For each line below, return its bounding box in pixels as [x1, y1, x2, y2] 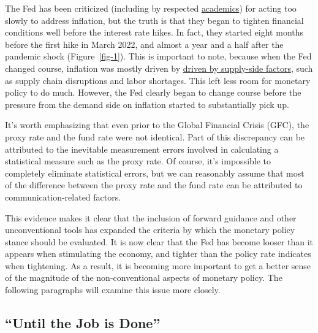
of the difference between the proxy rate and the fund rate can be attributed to [5, 178, 303, 191]
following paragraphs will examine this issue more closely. [5, 283, 221, 296]
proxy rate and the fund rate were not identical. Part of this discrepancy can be [5, 130, 305, 143]
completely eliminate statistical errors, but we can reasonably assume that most [5, 166, 305, 179]
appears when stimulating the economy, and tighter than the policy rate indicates [5, 247, 311, 260]
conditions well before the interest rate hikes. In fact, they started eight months [5, 26, 304, 39]
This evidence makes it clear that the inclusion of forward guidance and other [5, 211, 297, 224]
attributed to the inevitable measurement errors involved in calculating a [5, 142, 279, 155]
